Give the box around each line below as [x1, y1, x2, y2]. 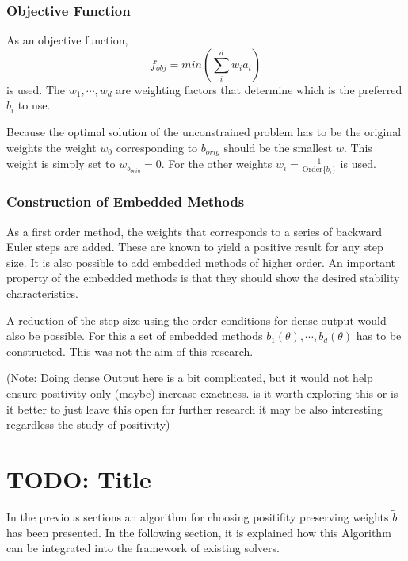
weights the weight [6, 139, 97, 155]
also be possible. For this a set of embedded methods [6, 327, 263, 344]
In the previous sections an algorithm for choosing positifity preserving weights [6, 509, 389, 525]
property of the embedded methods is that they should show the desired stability [6, 269, 400, 286]
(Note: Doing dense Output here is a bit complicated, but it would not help [6, 369, 373, 386]
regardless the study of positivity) [6, 416, 170, 433]
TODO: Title [6, 462, 151, 494]
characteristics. [6, 284, 78, 301]
